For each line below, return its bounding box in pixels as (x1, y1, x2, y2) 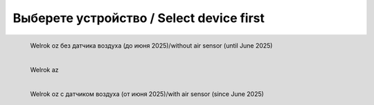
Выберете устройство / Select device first (12, 10, 265, 26)
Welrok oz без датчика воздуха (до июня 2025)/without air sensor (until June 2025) (30, 41, 273, 50)
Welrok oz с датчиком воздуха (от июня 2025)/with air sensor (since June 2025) (30, 90, 265, 98)
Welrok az (30, 66, 59, 74)
